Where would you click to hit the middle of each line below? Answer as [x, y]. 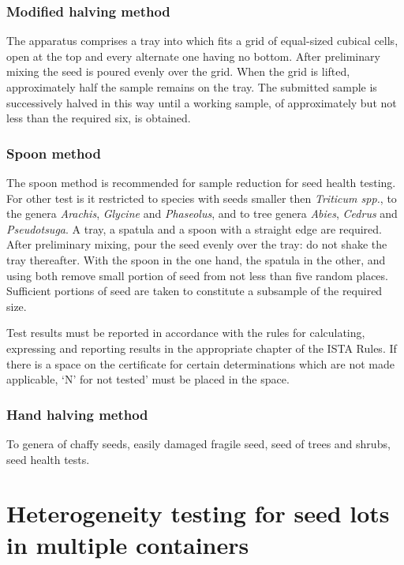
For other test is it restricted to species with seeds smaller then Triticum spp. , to [202, 198]
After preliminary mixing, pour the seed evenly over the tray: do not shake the [197, 244]
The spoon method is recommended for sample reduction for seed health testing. [201, 182]
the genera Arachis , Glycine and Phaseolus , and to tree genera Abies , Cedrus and [202, 213]
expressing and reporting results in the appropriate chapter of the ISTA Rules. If [202, 348]
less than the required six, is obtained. [99, 118]
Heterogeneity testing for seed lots [198, 513]
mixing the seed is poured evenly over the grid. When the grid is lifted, [178, 71]
